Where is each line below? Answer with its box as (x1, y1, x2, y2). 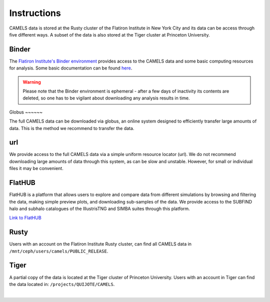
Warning (22, 79, 41, 85)
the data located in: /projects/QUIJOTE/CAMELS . (9, 281, 115, 287)
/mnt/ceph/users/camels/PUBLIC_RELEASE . (9, 248, 108, 254)
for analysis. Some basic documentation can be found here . (9, 65, 132, 71)
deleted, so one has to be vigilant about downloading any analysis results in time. (22, 95, 190, 101)
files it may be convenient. (9, 165, 63, 171)
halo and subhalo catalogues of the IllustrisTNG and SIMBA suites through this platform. (9, 205, 190, 211)
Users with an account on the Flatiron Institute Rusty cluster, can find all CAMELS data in (9, 241, 192, 247)
